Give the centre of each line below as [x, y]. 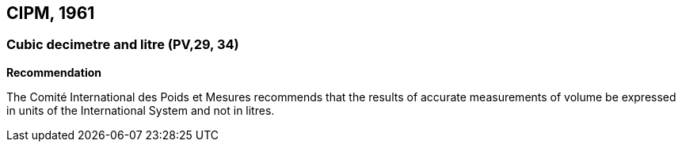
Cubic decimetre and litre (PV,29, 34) [123, 45]
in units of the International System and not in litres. [141, 110]
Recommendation [54, 72]
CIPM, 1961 [51, 13]
